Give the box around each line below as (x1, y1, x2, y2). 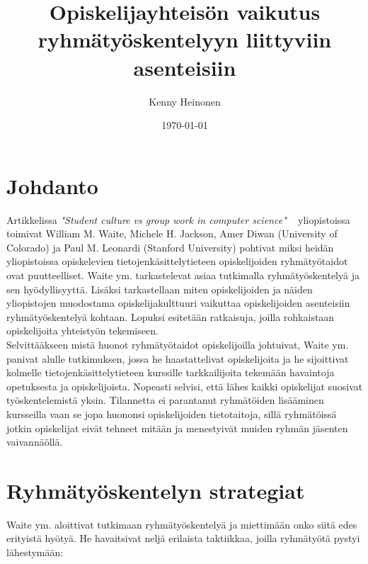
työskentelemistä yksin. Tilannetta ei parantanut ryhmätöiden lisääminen (6, 393, 324, 407)
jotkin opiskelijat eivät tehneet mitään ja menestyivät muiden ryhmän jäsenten (6, 420, 348, 435)
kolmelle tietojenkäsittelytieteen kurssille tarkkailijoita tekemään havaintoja (6, 365, 335, 380)
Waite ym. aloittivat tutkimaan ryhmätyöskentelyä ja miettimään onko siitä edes (6, 517, 357, 531)
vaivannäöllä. (6, 434, 63, 449)
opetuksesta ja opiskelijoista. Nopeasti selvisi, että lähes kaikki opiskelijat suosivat (6, 378, 363, 393)
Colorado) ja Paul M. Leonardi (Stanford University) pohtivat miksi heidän (6, 239, 334, 254)
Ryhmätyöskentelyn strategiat (6, 475, 305, 504)
